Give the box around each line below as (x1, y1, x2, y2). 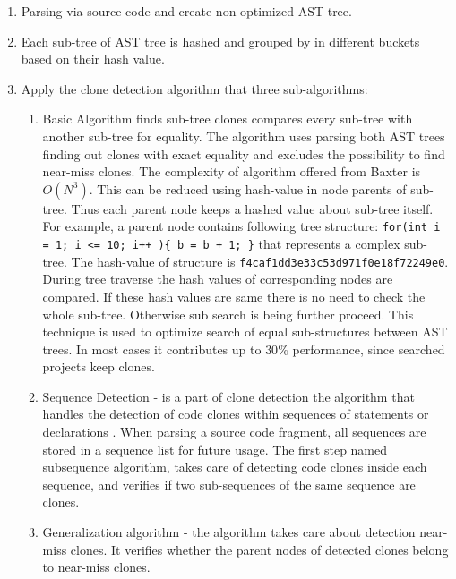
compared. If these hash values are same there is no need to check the (42, 286, 426, 305)
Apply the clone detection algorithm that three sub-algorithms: (21, 79, 368, 98)
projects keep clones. (42, 357, 155, 376)
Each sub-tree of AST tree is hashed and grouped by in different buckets (21, 31, 420, 50)
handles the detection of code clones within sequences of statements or (42, 404, 429, 423)
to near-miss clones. (42, 558, 151, 576)
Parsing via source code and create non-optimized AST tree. (21, 2, 352, 20)
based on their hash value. (21, 49, 165, 68)
